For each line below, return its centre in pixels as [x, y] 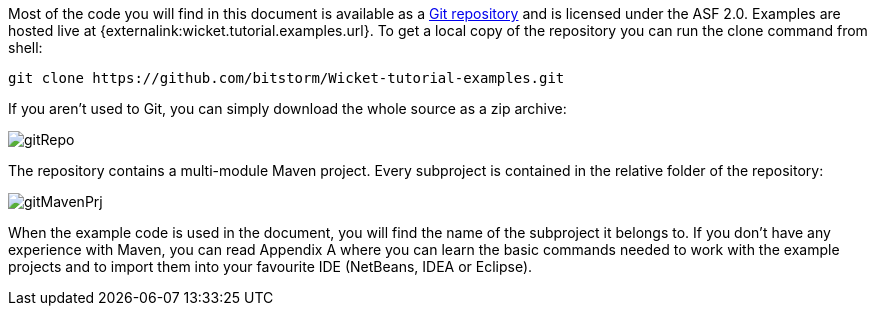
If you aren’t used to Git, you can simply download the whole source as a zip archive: [287, 108]
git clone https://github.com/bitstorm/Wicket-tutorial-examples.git [286, 78]
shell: [25, 47]
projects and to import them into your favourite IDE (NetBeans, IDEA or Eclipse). [270, 266]
